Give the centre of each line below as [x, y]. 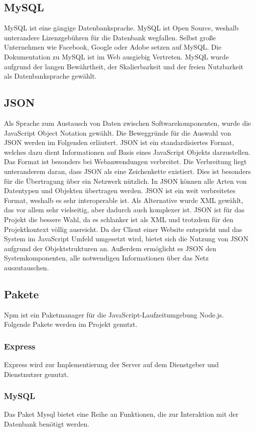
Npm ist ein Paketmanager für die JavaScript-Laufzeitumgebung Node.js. [114, 314]
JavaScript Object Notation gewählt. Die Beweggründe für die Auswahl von [118, 132]
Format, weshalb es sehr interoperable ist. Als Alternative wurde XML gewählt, [124, 200]
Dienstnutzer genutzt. [37, 374]
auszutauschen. [26, 267]
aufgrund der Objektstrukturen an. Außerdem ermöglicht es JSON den [110, 248]
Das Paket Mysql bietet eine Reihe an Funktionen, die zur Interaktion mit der [121, 414]
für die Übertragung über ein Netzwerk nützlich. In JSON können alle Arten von [126, 181]
